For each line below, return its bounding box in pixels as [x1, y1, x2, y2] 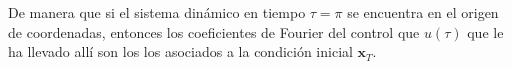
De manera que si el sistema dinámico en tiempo [8, 2, 306, 22]
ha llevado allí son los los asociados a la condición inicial [8, 41, 353, 62]
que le [467, 21, 504, 42]
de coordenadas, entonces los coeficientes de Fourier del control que [8, 21, 420, 42]
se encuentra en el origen [347, 2, 499, 22]
